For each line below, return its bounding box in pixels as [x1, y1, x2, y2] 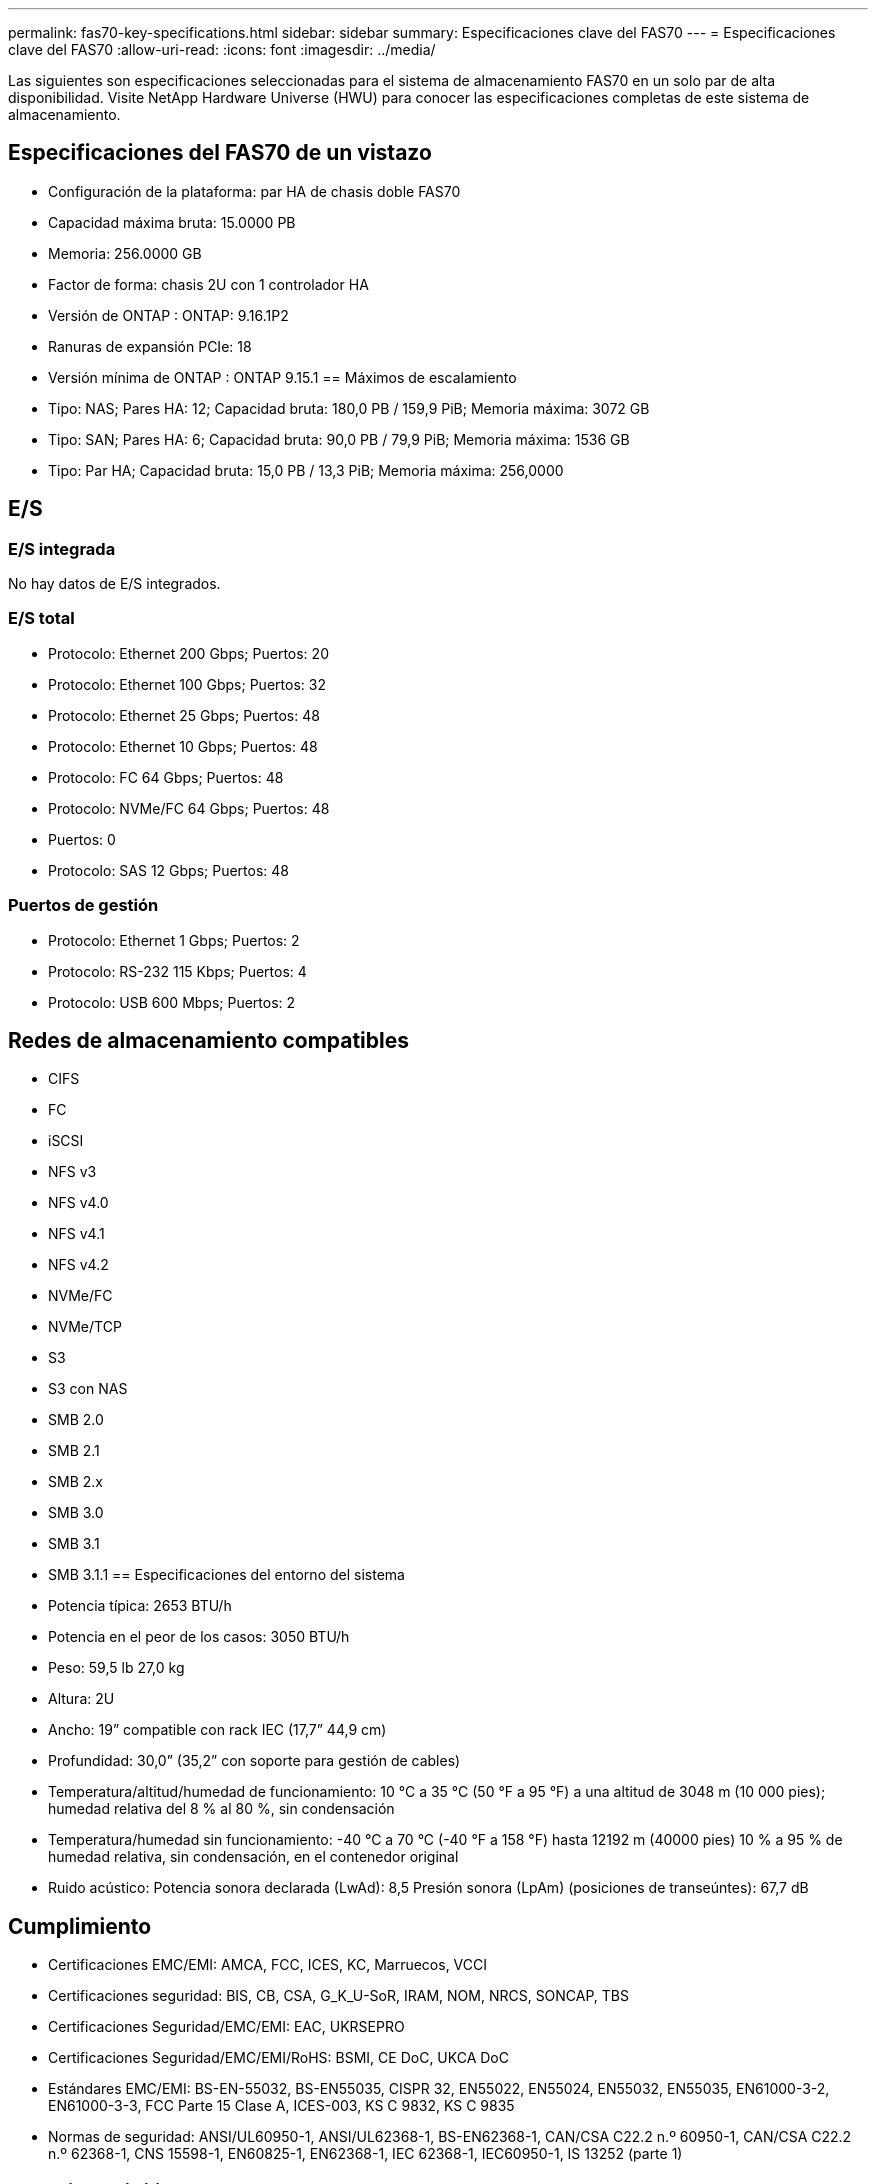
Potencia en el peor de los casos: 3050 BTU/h [48, 1628, 350, 1646]
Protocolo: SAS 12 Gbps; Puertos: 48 [48, 861, 290, 879]
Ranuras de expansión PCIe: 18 [48, 337, 252, 355]
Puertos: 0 [48, 830, 116, 848]
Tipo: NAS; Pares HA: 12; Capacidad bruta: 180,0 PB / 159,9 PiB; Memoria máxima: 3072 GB [48, 399, 650, 417]
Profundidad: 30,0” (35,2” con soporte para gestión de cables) [48, 1752, 461, 1770]
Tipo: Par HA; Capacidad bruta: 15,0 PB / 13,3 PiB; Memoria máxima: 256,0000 [48, 461, 564, 479]
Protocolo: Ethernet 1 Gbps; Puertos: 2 [48, 931, 300, 949]
